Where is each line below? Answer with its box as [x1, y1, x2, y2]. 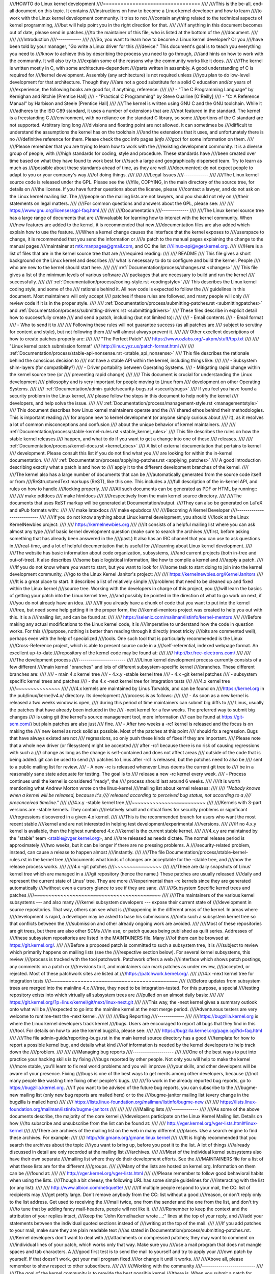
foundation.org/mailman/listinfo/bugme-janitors [9, 1106, 109, 1112]
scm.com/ [9, 721, 31, 727]
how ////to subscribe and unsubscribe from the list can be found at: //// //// [9, 1120, 166, 1126]
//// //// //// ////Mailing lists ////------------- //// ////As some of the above [109, 1106, 260, 1112]
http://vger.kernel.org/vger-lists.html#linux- [167, 1120, 258, 1126]
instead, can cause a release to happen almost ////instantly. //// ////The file [9, 849, 165, 856]
